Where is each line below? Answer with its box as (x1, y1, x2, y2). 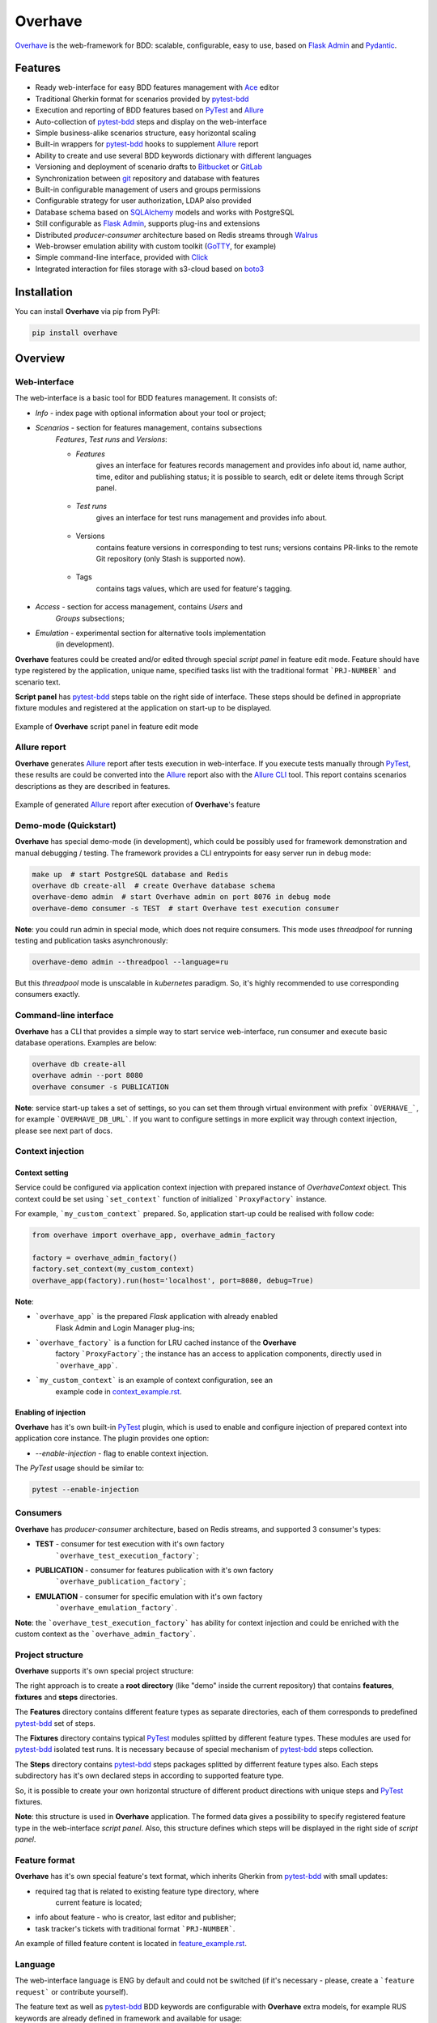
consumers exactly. (15, 990, 81, 999)
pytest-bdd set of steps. (15, 1718, 96, 1728)
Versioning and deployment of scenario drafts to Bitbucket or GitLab (35, 162, 263, 172)
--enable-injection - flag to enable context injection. (35, 1448, 209, 1458)
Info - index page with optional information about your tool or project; (35, 408, 266, 418)
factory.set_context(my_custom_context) (32, 1265, 194, 1274)
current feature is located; (55, 1898, 142, 1907)
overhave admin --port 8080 (32, 1071, 143, 1080)
